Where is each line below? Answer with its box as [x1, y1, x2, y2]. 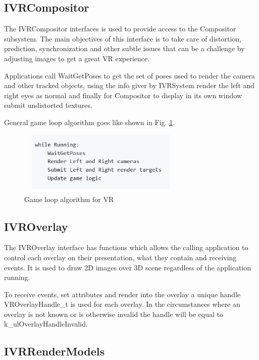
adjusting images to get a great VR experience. [4, 53, 150, 63]
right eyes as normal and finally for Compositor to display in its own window [4, 90, 242, 100]
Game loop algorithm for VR [24, 193, 114, 204]
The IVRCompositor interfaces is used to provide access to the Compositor [4, 23, 236, 34]
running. [4, 272, 30, 283]
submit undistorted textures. [4, 100, 92, 110]
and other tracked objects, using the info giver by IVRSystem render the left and [4, 80, 255, 91]
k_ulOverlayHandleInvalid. [4, 318, 88, 329]
